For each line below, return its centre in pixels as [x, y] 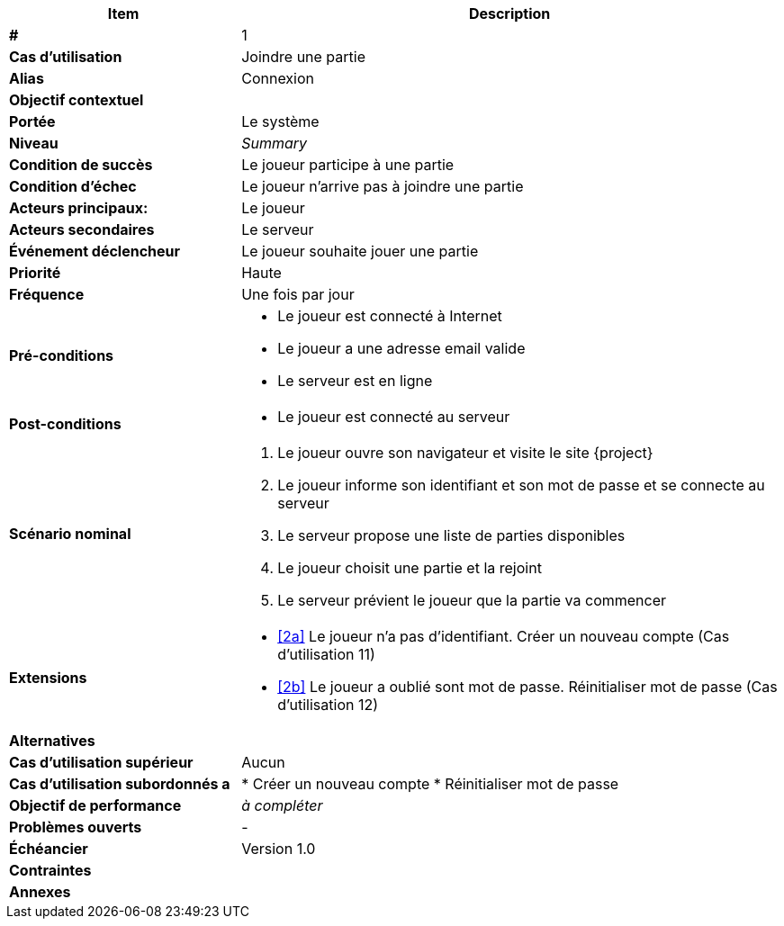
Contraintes [50, 870]
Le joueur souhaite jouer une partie [360, 251]
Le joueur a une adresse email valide [401, 348]
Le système [280, 121]
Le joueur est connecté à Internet [390, 316]
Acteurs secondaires [82, 229]
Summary [275, 143]
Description [509, 13]
